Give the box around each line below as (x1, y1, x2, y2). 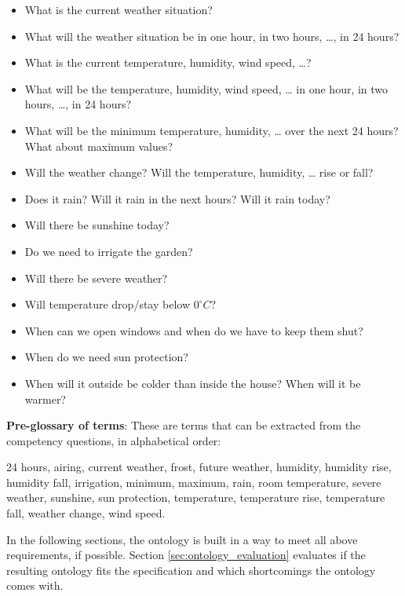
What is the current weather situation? (24, 2, 213, 17)
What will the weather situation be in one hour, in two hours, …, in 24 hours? (24, 27, 400, 44)
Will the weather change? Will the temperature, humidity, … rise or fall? (24, 164, 374, 181)
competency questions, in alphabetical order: (6, 432, 221, 448)
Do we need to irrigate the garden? (24, 243, 193, 259)
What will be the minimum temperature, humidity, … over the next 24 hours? (24, 122, 399, 138)
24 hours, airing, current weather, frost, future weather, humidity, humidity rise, (6, 459, 392, 475)
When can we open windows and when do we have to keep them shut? (24, 322, 363, 338)
